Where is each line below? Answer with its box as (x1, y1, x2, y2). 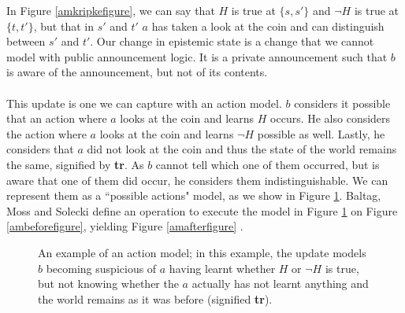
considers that (6, 141, 74, 157)
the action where (6, 125, 87, 142)
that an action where (6, 110, 107, 127)
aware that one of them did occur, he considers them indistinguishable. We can (6, 171, 388, 188)
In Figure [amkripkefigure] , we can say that (6, 2, 215, 18)
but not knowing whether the (38, 275, 179, 292)
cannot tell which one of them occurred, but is (155, 156, 380, 172)
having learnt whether (169, 260, 276, 276)
